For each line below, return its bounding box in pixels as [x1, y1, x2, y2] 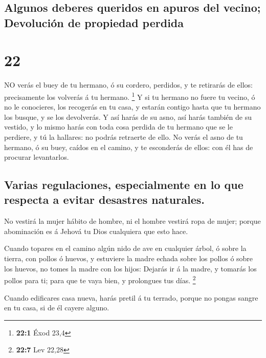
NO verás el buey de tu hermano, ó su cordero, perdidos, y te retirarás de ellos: [4, 79, 253, 90]
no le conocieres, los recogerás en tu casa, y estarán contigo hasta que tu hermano [4, 101, 261, 112]
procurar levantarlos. [4, 152, 69, 162]
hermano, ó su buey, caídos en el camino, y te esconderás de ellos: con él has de [4, 141, 253, 152]
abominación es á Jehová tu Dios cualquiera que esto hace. [4, 225, 188, 236]
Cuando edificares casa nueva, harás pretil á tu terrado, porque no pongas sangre [4, 292, 258, 303]
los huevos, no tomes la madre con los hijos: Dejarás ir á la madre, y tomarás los [4, 263, 257, 273]
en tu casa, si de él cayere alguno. [4, 302, 109, 313]
